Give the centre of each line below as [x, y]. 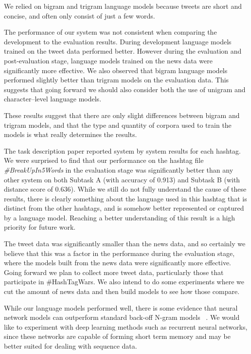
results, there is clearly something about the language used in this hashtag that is [125, 198]
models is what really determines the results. [71, 134]
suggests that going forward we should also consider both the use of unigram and [125, 89]
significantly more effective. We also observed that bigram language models [116, 70]
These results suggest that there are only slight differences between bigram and [122, 115]
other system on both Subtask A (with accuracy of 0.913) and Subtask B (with [122, 179]
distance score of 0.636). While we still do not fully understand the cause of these [125, 189]
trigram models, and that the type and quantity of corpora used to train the [118, 125]
